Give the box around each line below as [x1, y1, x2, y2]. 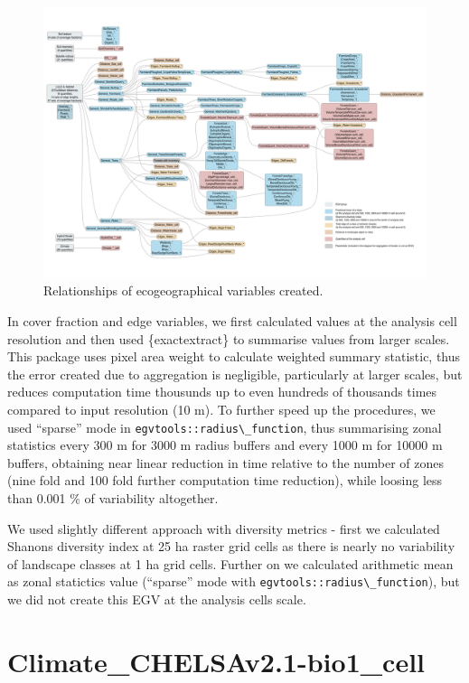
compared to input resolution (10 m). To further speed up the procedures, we [7, 399, 436, 418]
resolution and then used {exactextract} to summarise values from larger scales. [7, 329, 450, 348]
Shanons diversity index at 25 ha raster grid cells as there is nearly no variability [7, 537, 455, 556]
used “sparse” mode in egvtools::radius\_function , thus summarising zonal [7, 417, 442, 436]
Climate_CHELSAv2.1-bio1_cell [7, 642, 426, 679]
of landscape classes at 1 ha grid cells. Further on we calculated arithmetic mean [7, 554, 454, 573]
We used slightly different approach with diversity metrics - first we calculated [7, 519, 440, 538]
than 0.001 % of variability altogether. [7, 488, 219, 507]
